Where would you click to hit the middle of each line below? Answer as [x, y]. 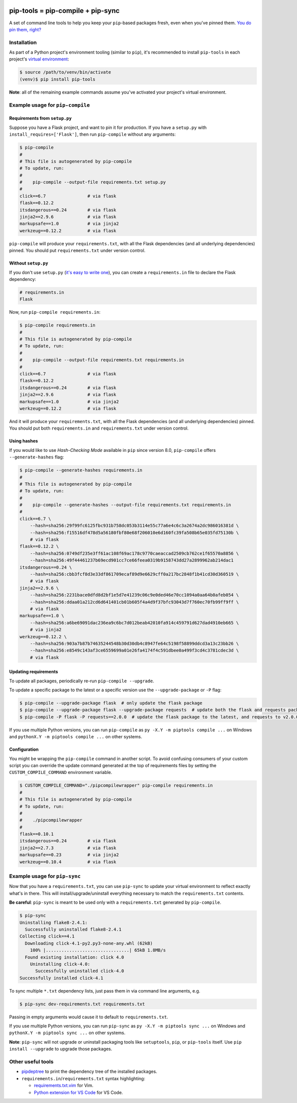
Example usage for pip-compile [49, 105]
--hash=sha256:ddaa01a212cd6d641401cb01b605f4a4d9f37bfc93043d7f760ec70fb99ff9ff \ [134, 602]
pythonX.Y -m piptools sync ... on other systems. [67, 1033]
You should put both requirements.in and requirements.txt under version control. [99, 428]
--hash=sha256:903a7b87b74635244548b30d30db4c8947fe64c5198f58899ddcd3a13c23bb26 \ [134, 643]
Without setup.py [29, 263]
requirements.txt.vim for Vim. [64, 1086]
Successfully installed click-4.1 [61, 978]
